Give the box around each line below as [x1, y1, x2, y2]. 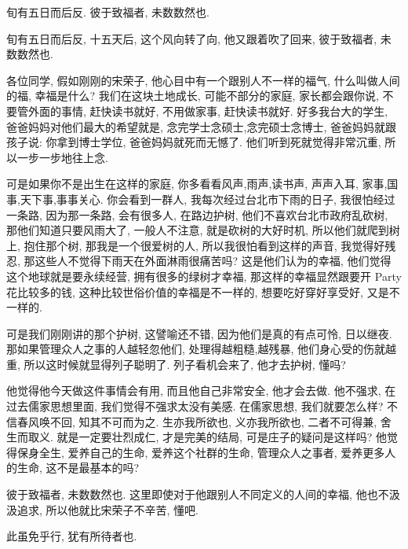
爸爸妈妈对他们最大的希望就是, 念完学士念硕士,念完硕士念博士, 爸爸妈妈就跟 [6, 118, 396, 134]
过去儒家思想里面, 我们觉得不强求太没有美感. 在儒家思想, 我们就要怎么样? [6, 398, 384, 415]
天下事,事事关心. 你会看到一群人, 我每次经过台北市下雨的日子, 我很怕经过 [20, 190, 395, 207]
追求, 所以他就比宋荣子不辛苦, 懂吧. [16, 501, 199, 518]
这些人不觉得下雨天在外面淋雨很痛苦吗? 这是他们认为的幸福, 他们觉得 [35, 252, 392, 269]
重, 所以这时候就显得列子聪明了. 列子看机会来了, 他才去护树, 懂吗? [6, 356, 346, 372]
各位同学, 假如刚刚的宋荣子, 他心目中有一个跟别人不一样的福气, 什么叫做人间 [6, 72, 400, 88]
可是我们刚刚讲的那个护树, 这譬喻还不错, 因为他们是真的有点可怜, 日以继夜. [6, 325, 392, 341]
